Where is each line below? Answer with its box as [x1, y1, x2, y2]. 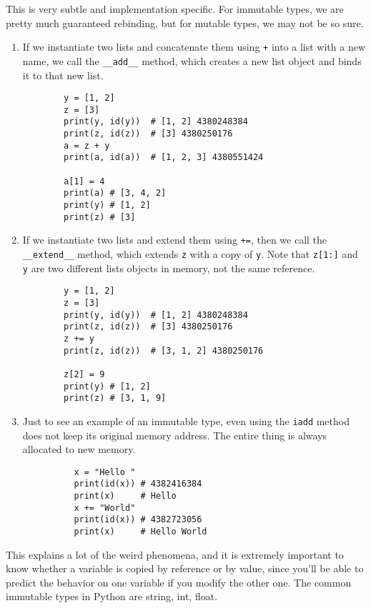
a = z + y [64, 140, 110, 151]
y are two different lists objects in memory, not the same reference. [22, 260, 315, 275]
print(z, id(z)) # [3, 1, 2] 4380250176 [64, 345, 264, 356]
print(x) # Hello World [74, 526, 207, 537]
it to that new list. [22, 67, 104, 82]
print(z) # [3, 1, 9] [64, 393, 167, 404]
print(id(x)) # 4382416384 [74, 479, 202, 489]
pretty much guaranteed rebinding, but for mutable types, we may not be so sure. [6, 15, 364, 30]
